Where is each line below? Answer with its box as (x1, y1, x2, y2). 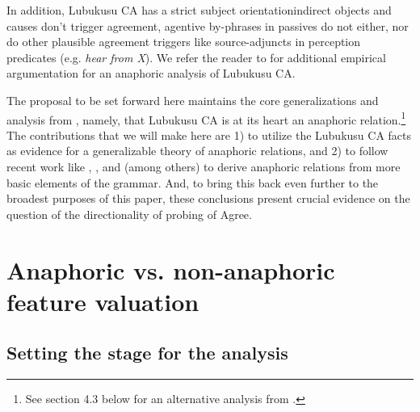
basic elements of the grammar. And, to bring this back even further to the (6, 174, 379, 191)
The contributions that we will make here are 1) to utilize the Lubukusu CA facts (6, 126, 412, 143)
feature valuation (6, 284, 199, 317)
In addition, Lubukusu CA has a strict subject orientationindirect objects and (6, 2, 392, 18)
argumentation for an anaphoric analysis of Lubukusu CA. (6, 65, 296, 82)
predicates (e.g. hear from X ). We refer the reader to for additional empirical (6, 48, 386, 65)
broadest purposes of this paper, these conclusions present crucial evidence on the (6, 190, 410, 207)
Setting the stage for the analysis (6, 340, 288, 365)
